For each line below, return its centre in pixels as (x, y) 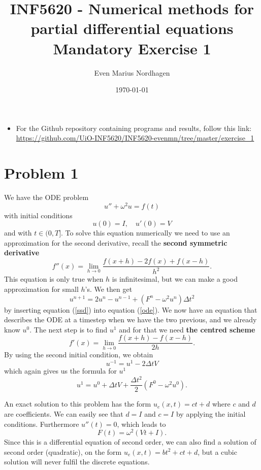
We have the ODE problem (46, 197)
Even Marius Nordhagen (132, 72)
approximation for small (41, 289)
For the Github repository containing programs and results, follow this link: (134, 128)
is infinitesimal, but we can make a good (175, 279)
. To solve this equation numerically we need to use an (145, 233)
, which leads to (141, 424)
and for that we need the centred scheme (187, 329)
